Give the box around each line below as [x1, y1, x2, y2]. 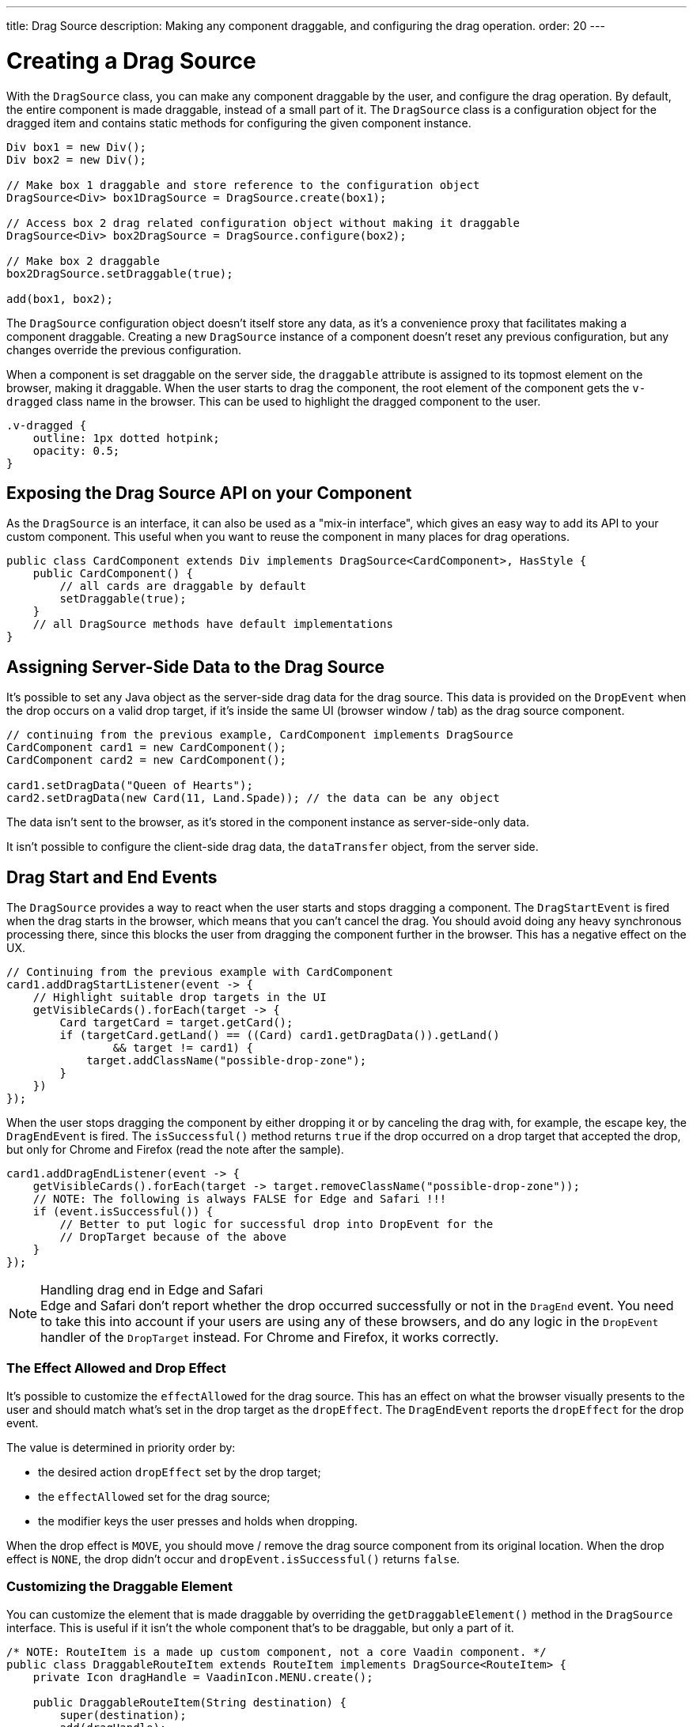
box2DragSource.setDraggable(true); [6, 266, 233, 280]
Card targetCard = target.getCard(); [59, 1016, 293, 1030]
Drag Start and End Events [6, 867, 218, 887]
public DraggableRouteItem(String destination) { [32, 1695, 346, 1709]
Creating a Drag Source [6, 47, 256, 74]
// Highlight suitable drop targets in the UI [32, 991, 327, 1004]
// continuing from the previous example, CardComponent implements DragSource [6, 728, 513, 742]
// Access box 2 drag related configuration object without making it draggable [6, 216, 521, 229]
